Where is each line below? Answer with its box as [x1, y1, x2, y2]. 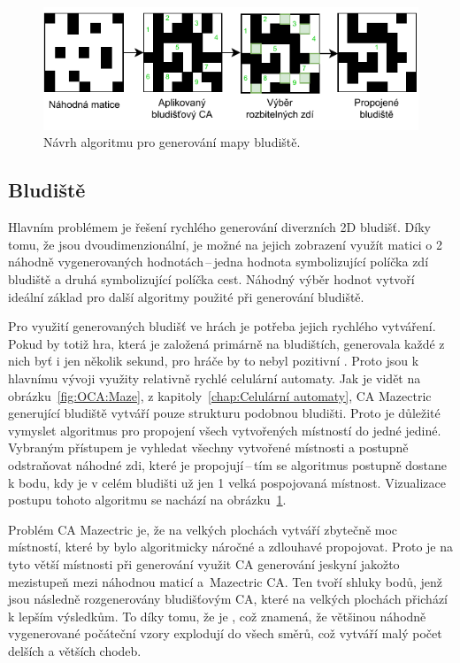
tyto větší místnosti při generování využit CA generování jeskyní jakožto [8, 554, 400, 573]
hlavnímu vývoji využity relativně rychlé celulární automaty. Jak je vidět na [8, 369, 421, 387]
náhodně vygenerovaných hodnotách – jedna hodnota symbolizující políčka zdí [8, 252, 429, 271]
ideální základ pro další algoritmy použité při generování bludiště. [8, 287, 364, 305]
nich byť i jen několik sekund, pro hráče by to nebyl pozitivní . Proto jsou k [8, 351, 419, 370]
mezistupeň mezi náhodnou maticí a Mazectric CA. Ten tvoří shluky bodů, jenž [8, 572, 443, 590]
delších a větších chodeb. [8, 641, 142, 659]
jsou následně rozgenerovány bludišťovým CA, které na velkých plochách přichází [8, 590, 448, 608]
